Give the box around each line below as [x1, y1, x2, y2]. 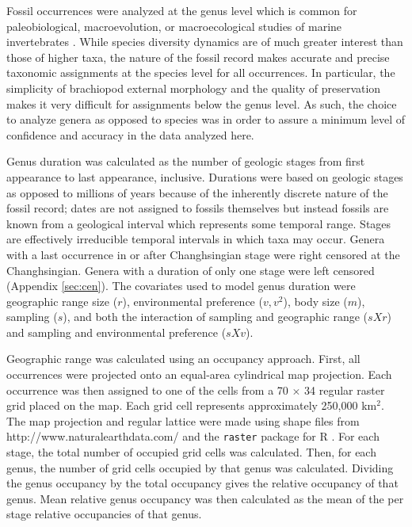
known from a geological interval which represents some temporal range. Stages [6, 215, 391, 231]
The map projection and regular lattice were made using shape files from [6, 412, 360, 429]
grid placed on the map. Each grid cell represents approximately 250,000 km [6, 397, 377, 414]
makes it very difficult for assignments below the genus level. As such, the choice [6, 95, 397, 112]
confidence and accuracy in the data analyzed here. [6, 126, 254, 143]
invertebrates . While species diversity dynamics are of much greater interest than [6, 33, 403, 50]
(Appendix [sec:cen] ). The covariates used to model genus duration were [6, 277, 356, 294]
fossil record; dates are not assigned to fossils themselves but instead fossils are [6, 200, 389, 216]
